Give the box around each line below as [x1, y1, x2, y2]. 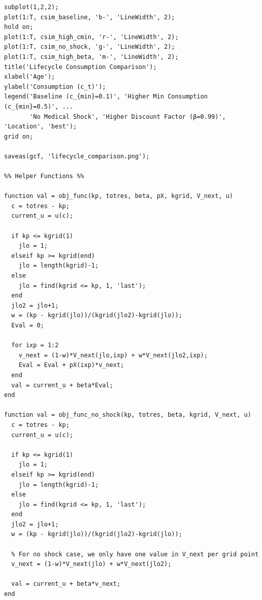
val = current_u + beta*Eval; [11, 381, 113, 389]
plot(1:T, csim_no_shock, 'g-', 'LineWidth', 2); [4, 43, 175, 51]
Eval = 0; [11, 322, 44, 329]
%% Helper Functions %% [4, 173, 84, 180]
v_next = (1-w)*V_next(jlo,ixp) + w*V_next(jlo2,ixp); [18, 351, 208, 359]
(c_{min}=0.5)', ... [4, 103, 74, 110]
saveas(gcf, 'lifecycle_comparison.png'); [4, 152, 150, 160]
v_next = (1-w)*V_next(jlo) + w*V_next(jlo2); [11, 560, 172, 568]
